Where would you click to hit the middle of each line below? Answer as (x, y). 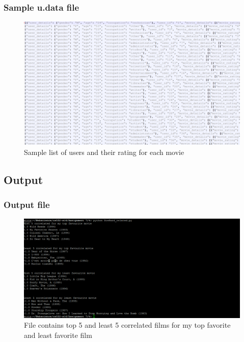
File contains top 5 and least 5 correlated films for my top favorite (127, 325)
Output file (27, 204)
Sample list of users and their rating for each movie (104, 152)
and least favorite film (58, 335)
